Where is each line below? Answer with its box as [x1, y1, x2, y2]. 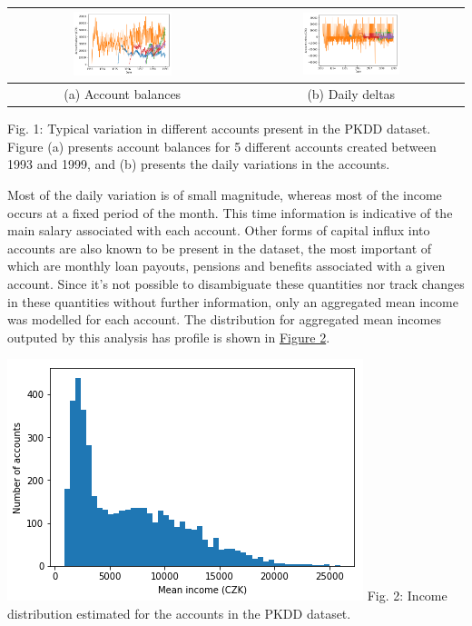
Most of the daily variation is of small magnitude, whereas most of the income [7, 184, 442, 204]
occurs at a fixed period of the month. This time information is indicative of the [7, 203, 453, 222]
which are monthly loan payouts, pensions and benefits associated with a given [7, 256, 446, 275]
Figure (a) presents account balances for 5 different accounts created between [7, 136, 437, 155]
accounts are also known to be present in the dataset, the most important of [7, 238, 432, 257]
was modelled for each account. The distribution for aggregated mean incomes [7, 310, 441, 329]
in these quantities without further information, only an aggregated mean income [7, 292, 458, 311]
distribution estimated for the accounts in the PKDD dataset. [7, 603, 351, 622]
